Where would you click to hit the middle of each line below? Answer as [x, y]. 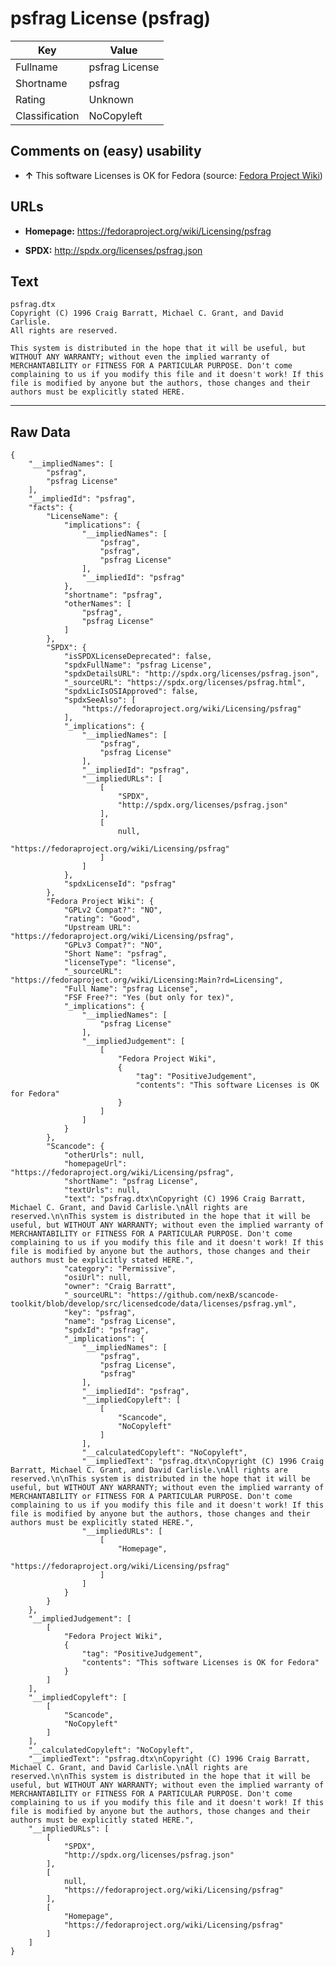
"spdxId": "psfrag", [106, 1330]
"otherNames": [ [97, 604]
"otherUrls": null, [104, 1155]
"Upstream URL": [97, 928]
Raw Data [41, 432]
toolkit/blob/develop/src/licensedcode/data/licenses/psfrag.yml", [154, 1304]
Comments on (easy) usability [106, 151]
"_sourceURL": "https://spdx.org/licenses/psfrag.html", [185, 683]
